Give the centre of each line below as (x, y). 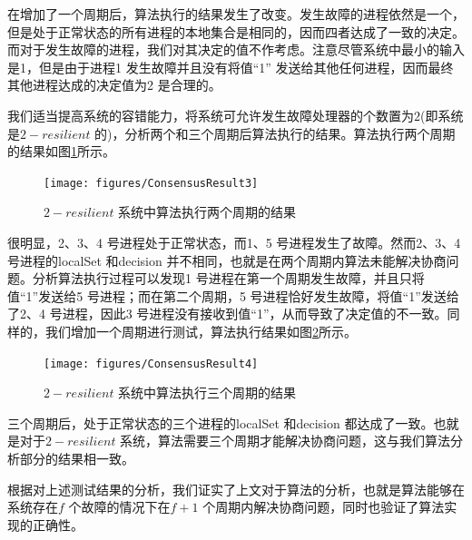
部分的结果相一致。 (77, 458)
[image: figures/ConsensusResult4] (151, 363)
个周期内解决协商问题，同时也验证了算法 (324, 507)
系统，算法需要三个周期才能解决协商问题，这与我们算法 (285, 441)
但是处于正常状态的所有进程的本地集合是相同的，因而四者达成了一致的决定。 (236, 31)
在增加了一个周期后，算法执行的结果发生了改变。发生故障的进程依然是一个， (236, 14)
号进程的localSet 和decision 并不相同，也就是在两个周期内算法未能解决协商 (227, 260)
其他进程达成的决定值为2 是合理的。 (114, 85)
